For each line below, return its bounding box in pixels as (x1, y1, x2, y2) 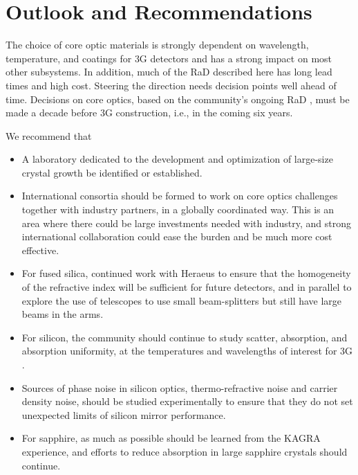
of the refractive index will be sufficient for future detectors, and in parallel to (21, 280, 352, 294)
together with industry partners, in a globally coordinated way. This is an (21, 202, 335, 217)
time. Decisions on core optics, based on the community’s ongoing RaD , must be (6, 91, 350, 106)
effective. (21, 242, 59, 257)
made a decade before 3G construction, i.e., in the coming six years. (6, 105, 293, 120)
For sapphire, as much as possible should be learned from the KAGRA (21, 431, 321, 445)
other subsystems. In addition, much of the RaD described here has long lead (6, 64, 332, 79)
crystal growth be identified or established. (21, 165, 202, 179)
